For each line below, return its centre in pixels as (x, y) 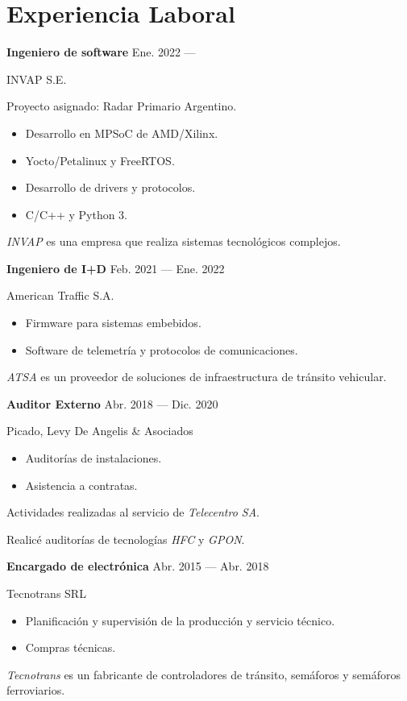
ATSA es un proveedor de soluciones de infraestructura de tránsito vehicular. (197, 377)
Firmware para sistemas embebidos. (113, 323)
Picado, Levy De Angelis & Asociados (100, 431)
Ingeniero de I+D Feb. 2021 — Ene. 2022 (116, 268)
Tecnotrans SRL (46, 593)
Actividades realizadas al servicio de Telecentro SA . (133, 512)
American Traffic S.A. (60, 295)
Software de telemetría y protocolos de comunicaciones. (162, 349)
